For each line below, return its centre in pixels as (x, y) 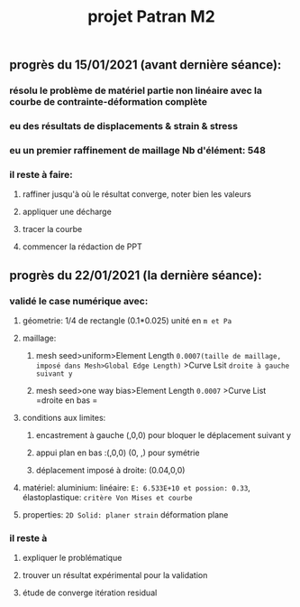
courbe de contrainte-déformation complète (108, 102)
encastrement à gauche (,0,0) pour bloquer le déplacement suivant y (163, 434)
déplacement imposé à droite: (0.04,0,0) (110, 470)
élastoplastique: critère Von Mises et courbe (107, 497)
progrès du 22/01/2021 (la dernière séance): (136, 275)
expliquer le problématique (72, 558)
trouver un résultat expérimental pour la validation (115, 575)
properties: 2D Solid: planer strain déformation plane (125, 514)
